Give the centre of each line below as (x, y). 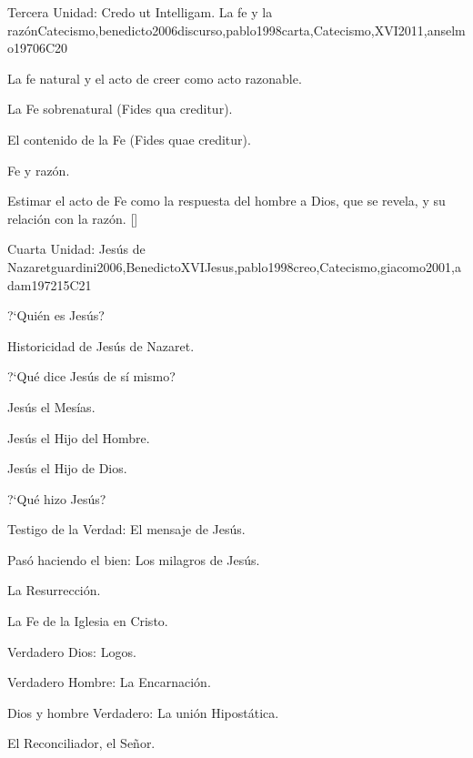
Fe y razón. (39, 170)
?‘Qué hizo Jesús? (57, 498)
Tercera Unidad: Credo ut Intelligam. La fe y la (140, 12)
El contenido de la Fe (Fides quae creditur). (129, 139)
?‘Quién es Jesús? (56, 315)
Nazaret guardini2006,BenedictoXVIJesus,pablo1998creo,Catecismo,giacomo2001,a (234, 266)
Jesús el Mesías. (51, 406)
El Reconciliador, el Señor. (81, 743)
